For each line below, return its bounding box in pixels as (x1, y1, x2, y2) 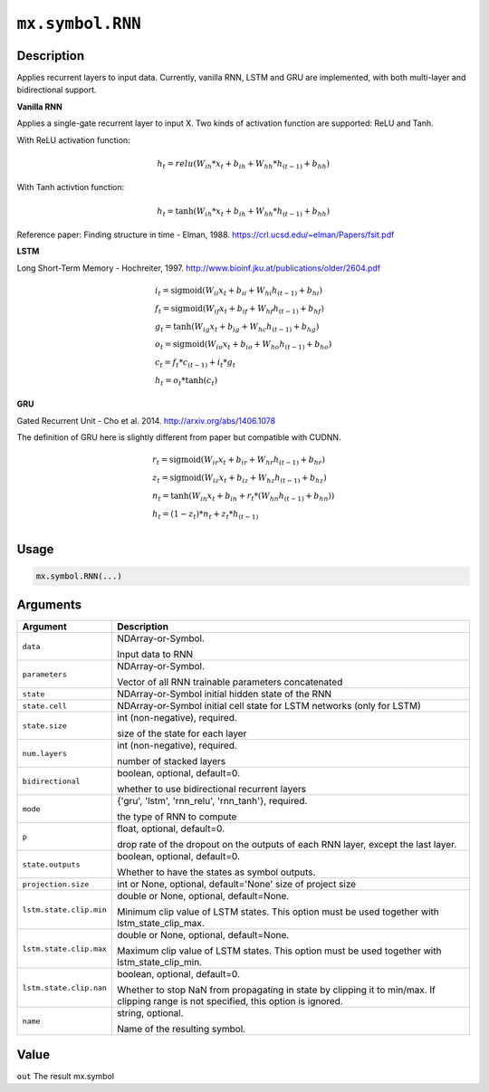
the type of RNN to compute (116, 810, 237, 823)
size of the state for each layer (116, 727, 247, 740)
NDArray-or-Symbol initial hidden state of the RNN (116, 688, 332, 701)
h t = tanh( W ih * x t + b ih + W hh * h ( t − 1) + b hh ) (157, 206, 331, 218)
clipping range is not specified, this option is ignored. (116, 995, 343, 1008)
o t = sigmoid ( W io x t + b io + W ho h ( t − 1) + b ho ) (154, 340, 332, 352)
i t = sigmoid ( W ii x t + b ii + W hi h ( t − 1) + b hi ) (154, 285, 323, 298)
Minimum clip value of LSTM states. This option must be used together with (116, 905, 439, 918)
